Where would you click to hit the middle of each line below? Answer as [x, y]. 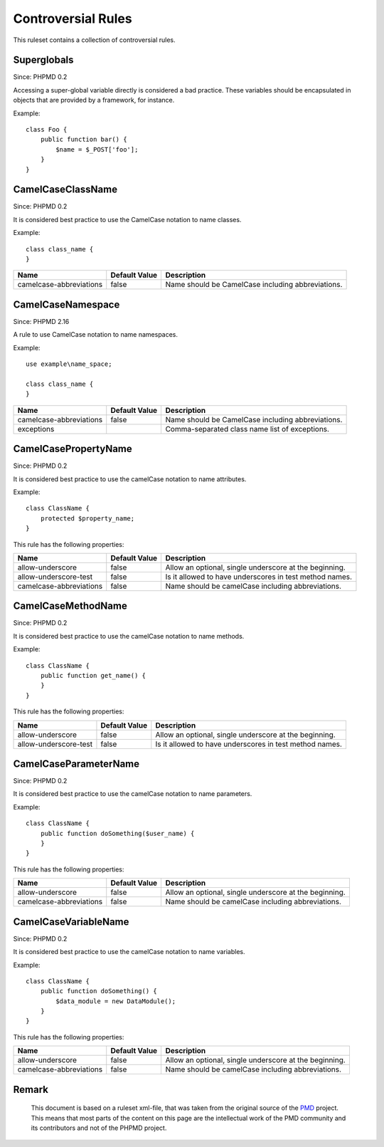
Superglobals [43, 60]
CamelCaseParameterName [76, 764]
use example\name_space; [69, 364]
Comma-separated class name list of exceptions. [247, 429]
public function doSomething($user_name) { [117, 833]
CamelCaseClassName [65, 190]
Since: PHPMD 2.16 [41, 321]
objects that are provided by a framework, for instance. [94, 100]
